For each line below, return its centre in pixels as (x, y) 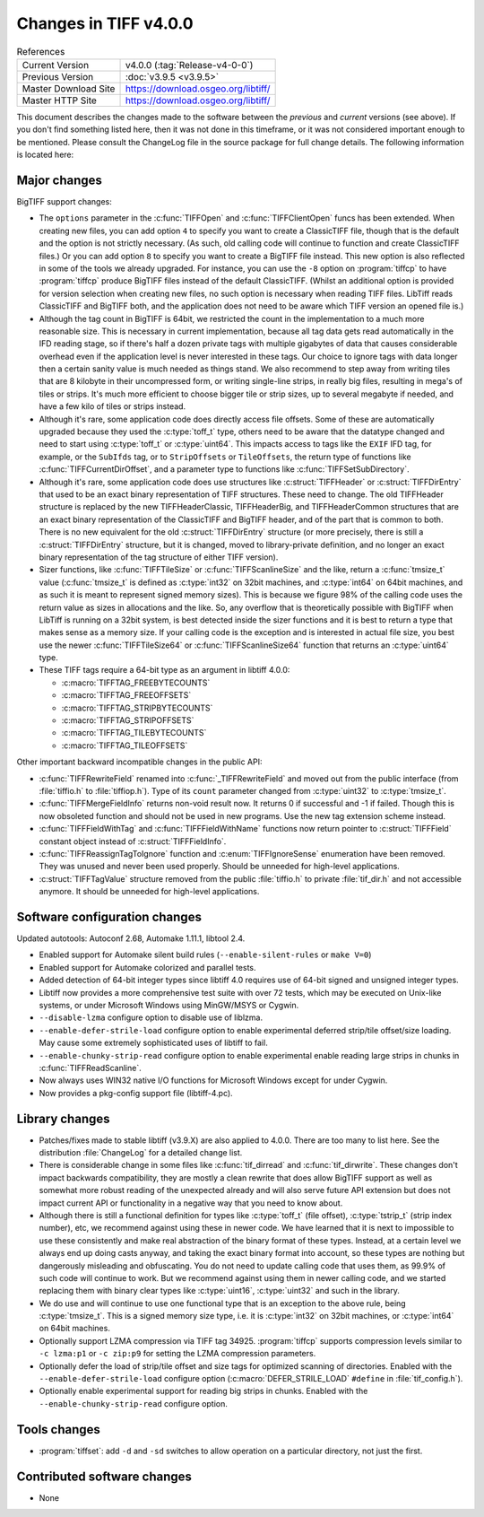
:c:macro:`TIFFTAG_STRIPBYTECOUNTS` (137, 708)
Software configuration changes (109, 916)
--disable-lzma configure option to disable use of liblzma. (151, 1017)
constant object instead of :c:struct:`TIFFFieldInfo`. (133, 841)
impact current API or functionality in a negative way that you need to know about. (191, 1203)
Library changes (63, 1118)
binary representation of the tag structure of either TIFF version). (159, 557)
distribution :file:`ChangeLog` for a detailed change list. (141, 1152)
